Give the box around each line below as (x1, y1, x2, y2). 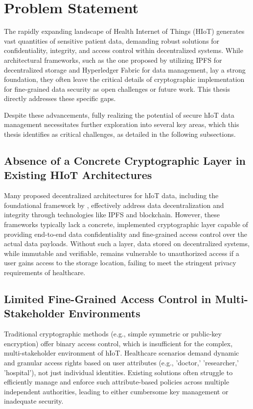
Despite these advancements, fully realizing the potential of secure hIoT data (4, 109, 234, 120)
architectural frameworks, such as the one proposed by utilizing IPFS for (4, 54, 222, 65)
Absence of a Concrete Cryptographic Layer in (4, 153, 246, 168)
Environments (69, 306, 140, 321)
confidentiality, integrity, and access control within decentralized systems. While (4, 45, 243, 55)
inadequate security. (4, 396, 64, 406)
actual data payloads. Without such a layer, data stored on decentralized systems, (4, 238, 250, 249)
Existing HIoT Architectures (4, 167, 152, 182)
